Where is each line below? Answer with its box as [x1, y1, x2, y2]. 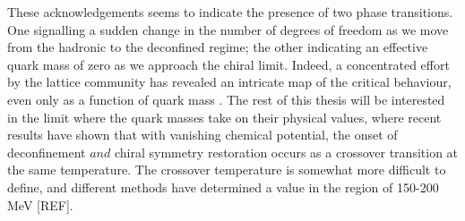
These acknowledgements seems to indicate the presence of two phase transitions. [7, 3, 453, 21]
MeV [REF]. [7, 195, 73, 214]
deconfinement [7, 142, 86, 161]
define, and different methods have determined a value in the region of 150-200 [7, 177, 439, 196]
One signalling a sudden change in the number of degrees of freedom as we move [7, 20, 449, 38]
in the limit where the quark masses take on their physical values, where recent [7, 107, 442, 126]
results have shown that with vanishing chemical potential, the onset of [7, 125, 398, 144]
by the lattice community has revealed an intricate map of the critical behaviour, [7, 72, 452, 91]
